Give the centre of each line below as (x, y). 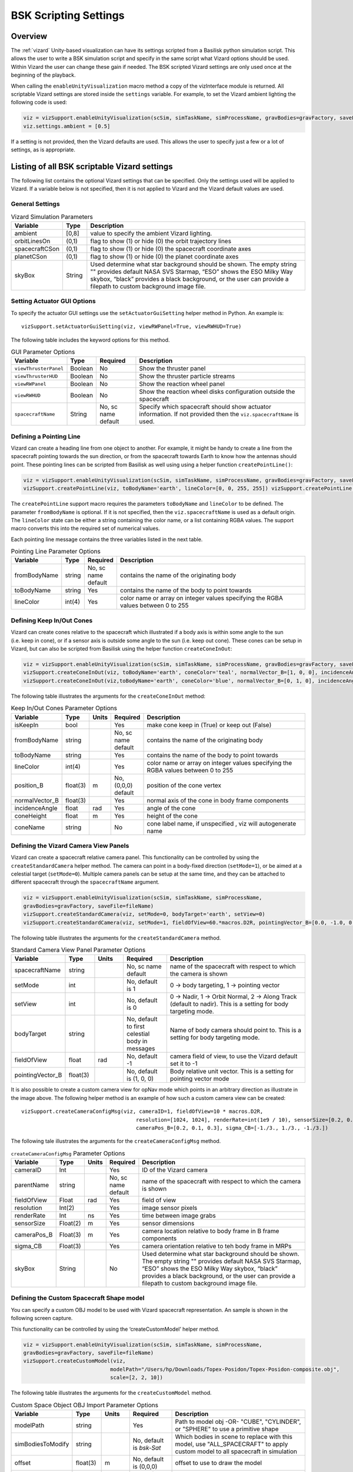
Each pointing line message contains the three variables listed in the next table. (107, 539)
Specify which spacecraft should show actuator (205, 407)
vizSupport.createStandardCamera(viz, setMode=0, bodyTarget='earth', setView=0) (144, 914)
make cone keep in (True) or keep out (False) (209, 725)
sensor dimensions (168, 1224)
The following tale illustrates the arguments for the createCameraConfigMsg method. (116, 1141)
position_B (29, 785)
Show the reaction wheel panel (182, 384)
